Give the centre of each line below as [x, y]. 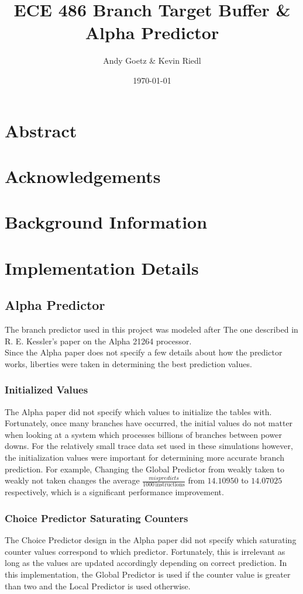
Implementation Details [102, 267]
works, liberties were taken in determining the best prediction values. [128, 363]
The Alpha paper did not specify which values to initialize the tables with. [138, 411]
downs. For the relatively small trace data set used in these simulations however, [149, 446]
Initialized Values [47, 390]
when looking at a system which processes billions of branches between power [143, 434]
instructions [170, 485]
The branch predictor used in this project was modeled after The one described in [151, 329]
